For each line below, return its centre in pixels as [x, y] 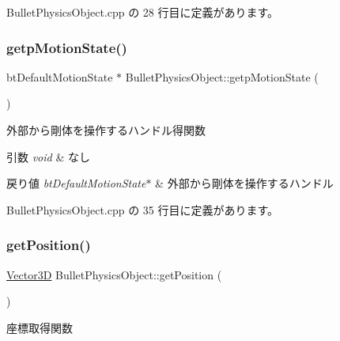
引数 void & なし [48, 156]
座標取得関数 [40, 327]
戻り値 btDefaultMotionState [76, 183]
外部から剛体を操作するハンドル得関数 [106, 130]
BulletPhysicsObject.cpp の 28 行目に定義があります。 [143, 12]
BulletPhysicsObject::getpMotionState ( [222, 76]
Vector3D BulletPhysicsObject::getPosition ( [114, 274]
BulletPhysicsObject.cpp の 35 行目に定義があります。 [143, 209]
